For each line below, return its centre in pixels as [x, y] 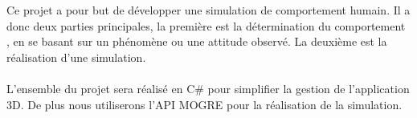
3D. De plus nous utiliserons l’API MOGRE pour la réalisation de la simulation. [204, 104]
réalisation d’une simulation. [76, 57]
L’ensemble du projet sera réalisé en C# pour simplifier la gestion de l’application [208, 88]
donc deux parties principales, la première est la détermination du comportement [206, 25]
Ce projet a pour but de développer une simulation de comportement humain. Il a [208, 10]
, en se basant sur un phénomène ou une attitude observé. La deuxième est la [197, 41]
